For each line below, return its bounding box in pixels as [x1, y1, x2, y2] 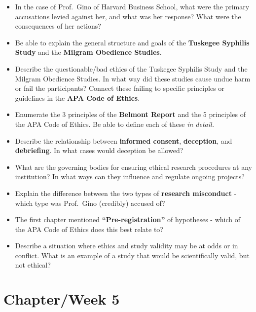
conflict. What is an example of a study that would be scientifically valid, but [15, 250, 250, 260]
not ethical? [15, 260, 51, 270]
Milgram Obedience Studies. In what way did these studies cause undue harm [15, 73, 251, 83]
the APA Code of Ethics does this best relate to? [15, 224, 163, 234]
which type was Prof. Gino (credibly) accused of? [15, 197, 165, 208]
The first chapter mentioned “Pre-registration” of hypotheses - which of [15, 214, 241, 225]
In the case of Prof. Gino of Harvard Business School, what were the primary [15, 1, 250, 11]
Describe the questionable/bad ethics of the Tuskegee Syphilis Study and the [15, 63, 248, 74]
